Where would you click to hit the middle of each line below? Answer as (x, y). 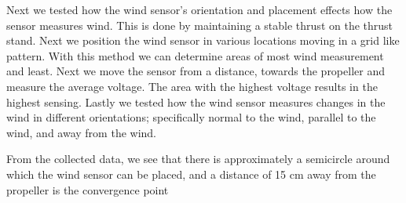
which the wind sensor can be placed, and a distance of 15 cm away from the (191, 174)
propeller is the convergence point (88, 189)
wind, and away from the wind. (82, 132)
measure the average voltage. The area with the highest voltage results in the (192, 86)
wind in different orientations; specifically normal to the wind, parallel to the (191, 117)
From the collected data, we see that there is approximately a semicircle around (198, 159)
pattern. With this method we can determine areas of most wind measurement (195, 55)
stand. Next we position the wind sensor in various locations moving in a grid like (203, 40)
